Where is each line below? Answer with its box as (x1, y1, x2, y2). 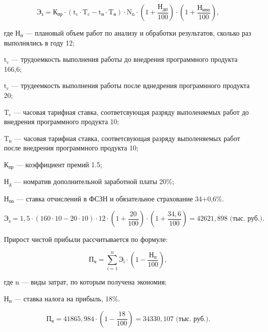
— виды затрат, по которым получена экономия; (21, 277, 167, 287)
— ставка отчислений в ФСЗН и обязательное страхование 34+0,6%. (16, 193, 224, 203)
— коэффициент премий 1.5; (16, 159, 102, 169)
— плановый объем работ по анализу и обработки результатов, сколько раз (25, 28, 251, 38)
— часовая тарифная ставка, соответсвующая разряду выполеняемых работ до (13, 106, 249, 117)
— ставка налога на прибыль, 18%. (14, 293, 120, 303)
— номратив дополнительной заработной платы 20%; (14, 176, 174, 187)
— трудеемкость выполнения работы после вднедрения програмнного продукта (11, 80, 250, 91)
